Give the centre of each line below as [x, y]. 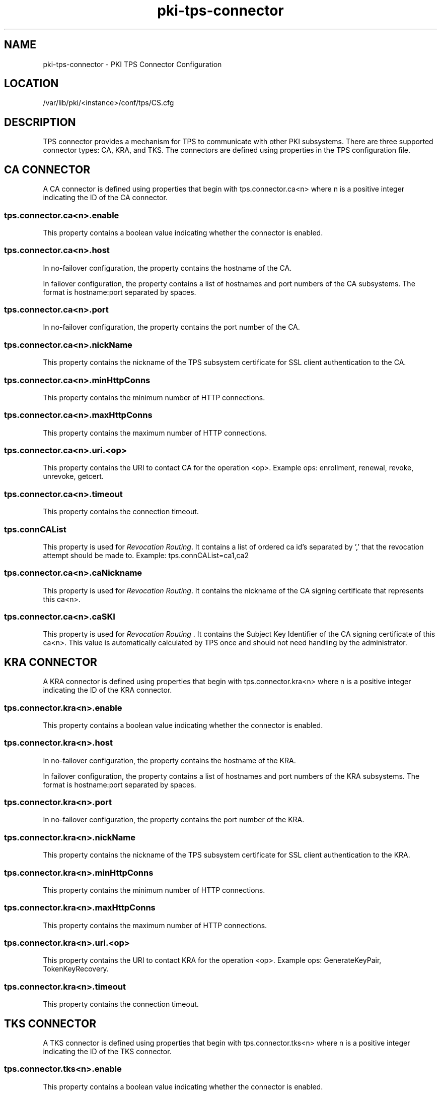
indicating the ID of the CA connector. [105, 198]
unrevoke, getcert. [73, 476]
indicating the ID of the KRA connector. [107, 690]
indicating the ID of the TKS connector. [107, 1052]
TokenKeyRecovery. [76, 969]
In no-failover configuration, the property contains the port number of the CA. [171, 327]
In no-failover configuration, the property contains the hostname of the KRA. [169, 760]
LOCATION [31, 84]
